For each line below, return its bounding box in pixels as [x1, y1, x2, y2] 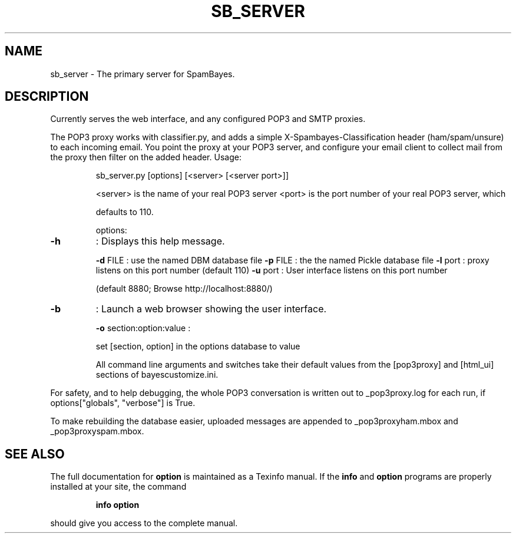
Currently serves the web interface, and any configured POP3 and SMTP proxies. [50, 114, 366, 124]
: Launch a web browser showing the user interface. [95, 303, 327, 315]
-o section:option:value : [95, 323, 191, 334]
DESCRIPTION [5, 89, 89, 104]
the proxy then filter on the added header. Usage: [50, 152, 242, 163]
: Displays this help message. [95, 235, 225, 247]
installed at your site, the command [50, 481, 187, 492]
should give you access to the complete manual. [50, 518, 238, 529]
